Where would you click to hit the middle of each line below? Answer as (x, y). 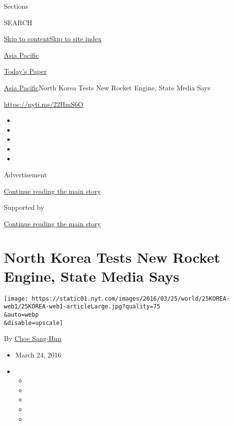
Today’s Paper (25, 71)
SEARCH (18, 22)
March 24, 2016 (38, 355)
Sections (16, 6)
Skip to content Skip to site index (53, 39)
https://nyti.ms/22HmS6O (44, 104)
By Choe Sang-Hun (33, 338)
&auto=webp (21, 315)
